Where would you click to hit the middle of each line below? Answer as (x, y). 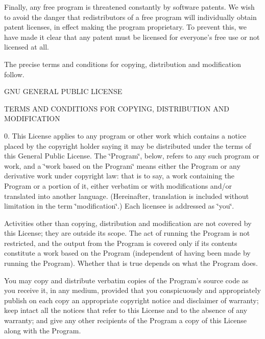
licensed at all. (27, 47)
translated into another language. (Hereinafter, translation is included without (127, 196)
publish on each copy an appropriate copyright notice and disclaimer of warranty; (131, 300)
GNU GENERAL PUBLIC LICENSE (63, 91)
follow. (14, 74)
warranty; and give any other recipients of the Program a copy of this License (125, 320)
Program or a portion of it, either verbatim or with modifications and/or (118, 185)
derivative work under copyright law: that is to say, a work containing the (119, 176)
